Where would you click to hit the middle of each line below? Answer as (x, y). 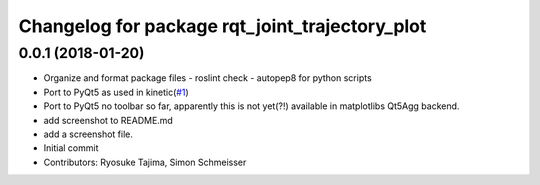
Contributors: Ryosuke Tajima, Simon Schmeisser (145, 162)
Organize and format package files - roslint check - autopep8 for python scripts (207, 78)
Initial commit (71, 148)
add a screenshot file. (88, 134)
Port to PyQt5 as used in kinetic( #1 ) (116, 92)
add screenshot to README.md (108, 120)
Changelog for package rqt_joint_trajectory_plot (222, 26)
